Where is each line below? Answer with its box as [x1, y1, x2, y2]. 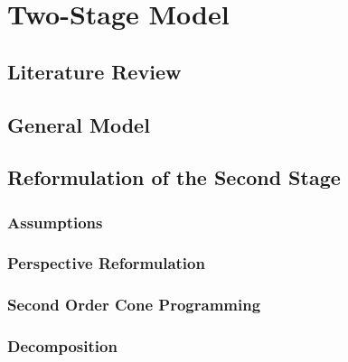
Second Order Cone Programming [7, 293, 261, 316]
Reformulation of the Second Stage [7, 163, 341, 191]
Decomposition [7, 335, 118, 357]
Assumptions [7, 210, 103, 233]
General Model [7, 110, 150, 138]
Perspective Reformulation [7, 252, 205, 274]
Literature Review [7, 57, 182, 85]
